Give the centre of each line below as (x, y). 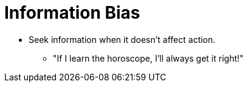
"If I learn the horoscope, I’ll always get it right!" (148, 58)
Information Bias (72, 13)
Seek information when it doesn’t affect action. (122, 39)
